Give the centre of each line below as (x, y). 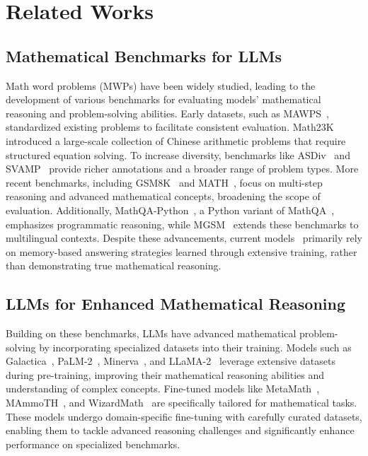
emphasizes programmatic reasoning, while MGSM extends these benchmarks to (182, 224)
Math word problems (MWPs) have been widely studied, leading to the (161, 85)
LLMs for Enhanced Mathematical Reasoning (176, 304)
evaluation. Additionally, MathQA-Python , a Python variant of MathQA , (170, 210)
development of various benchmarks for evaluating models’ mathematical (163, 99)
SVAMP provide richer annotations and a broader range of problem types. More (182, 169)
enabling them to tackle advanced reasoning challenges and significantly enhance (180, 430)
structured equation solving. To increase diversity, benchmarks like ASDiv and (178, 154)
